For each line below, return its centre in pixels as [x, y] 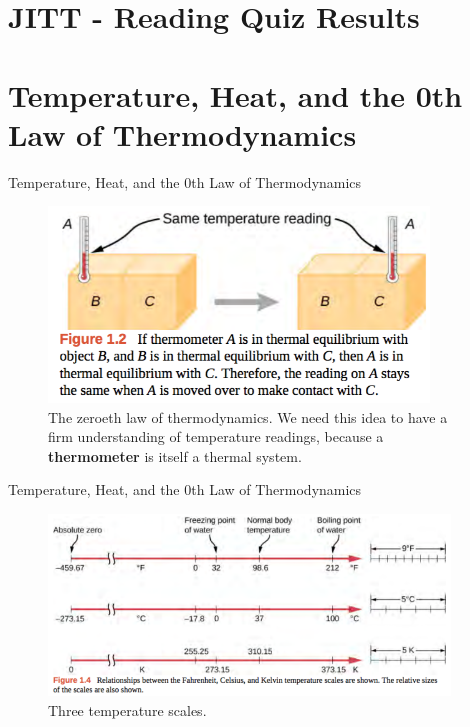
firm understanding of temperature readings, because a [216, 436]
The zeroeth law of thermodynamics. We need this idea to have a [248, 416]
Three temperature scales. [127, 709]
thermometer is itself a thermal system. [175, 455]
